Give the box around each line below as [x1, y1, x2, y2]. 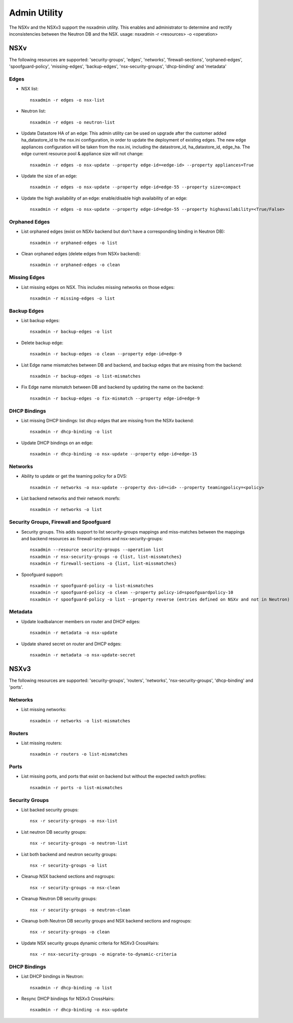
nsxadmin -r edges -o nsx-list [30, 97, 105, 102]
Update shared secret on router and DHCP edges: [21, 641, 122, 647]
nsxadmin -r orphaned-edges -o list [30, 240, 118, 246]
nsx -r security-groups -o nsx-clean [30, 885, 121, 890]
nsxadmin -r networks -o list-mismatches [30, 718, 130, 723]
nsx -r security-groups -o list [30, 862, 107, 868]
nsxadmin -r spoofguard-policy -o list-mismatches [30, 583, 154, 588]
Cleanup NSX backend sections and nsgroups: [21, 874, 115, 880]
